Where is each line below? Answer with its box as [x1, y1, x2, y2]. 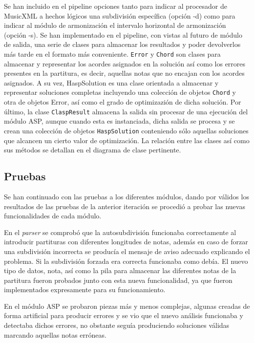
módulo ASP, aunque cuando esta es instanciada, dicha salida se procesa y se [4, 116, 235, 126]
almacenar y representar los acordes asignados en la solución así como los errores [4, 58, 246, 68]
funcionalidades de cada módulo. [4, 211, 102, 221]
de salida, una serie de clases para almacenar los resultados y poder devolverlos [4, 39, 241, 49]
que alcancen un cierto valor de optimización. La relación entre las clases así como [4, 135, 250, 145]
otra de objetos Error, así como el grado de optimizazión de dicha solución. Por [4, 97, 241, 107]
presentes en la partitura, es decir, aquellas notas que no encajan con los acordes [4, 68, 245, 78]
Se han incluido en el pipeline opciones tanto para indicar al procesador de [4, 1, 227, 11]
